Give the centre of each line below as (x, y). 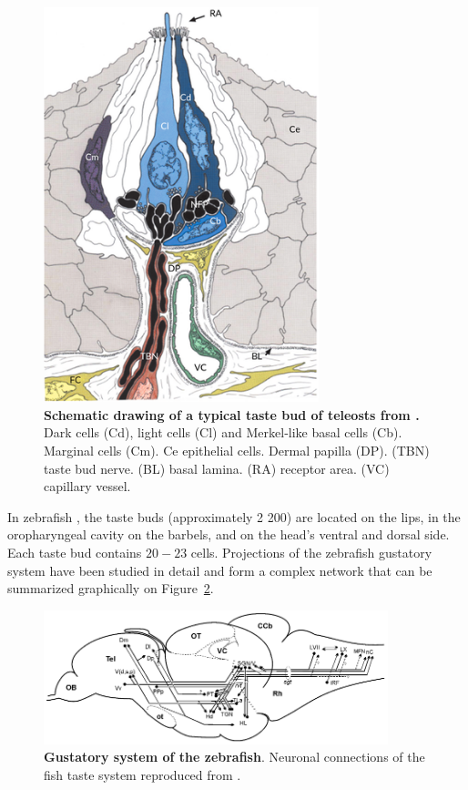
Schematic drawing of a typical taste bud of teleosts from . (232, 414)
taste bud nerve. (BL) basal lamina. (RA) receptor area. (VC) (217, 468)
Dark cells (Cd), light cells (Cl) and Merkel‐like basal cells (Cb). (223, 432)
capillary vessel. (87, 486)
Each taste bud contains (75, 552)
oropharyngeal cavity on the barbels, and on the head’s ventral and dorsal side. (229, 534)
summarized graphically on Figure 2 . (111, 588)
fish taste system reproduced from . (142, 774)
